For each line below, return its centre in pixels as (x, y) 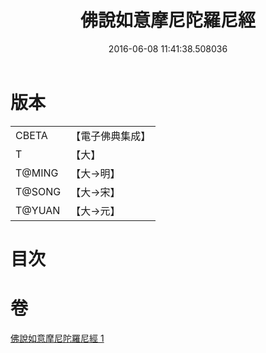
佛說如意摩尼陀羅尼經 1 (57, 338)
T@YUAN (38, 210)
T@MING (37, 173)
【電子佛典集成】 (111, 136)
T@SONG (38, 191)
